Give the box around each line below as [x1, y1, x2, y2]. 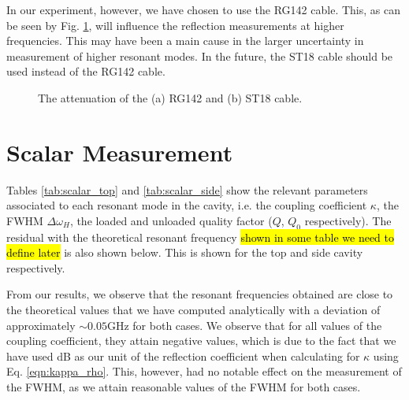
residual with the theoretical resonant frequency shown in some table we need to [6, 228, 394, 245]
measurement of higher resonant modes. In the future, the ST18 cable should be [6, 47, 393, 64]
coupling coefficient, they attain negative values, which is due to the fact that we [6, 332, 396, 349]
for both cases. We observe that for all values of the [132, 317, 382, 333]
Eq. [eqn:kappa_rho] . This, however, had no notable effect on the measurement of [6, 363, 402, 380]
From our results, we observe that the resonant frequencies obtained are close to [6, 286, 393, 302]
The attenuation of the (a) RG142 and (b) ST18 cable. [38, 89, 303, 106]
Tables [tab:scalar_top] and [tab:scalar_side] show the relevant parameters [6, 181, 368, 198]
